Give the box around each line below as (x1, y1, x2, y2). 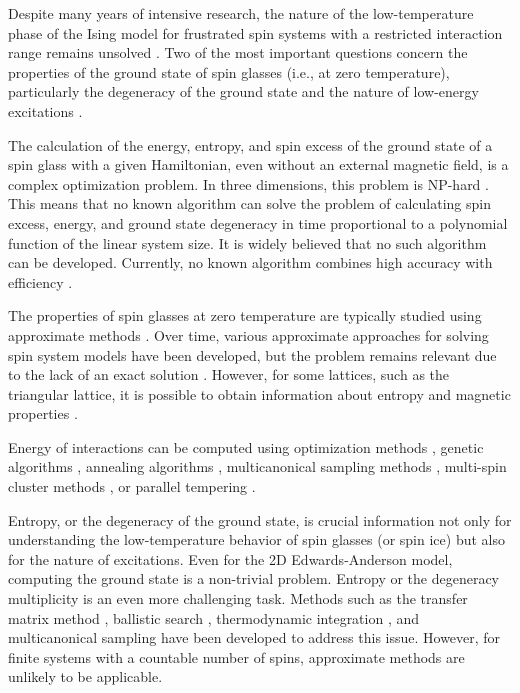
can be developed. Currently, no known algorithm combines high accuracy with (8, 252, 493, 273)
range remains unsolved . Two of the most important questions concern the (8, 42, 468, 63)
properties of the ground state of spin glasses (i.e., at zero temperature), (8, 61, 450, 82)
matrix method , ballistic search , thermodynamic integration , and (8, 607, 420, 628)
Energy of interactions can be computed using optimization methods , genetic (8, 436, 484, 457)
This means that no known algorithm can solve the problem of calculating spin (8, 193, 491, 214)
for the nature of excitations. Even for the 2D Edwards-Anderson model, (8, 548, 453, 569)
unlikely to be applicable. (8, 666, 163, 687)
